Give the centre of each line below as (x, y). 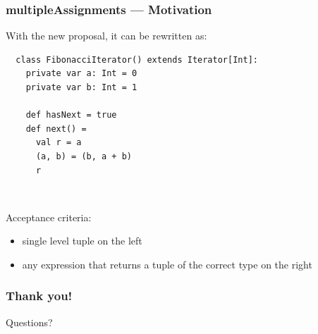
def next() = (56, 129)
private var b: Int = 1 (81, 87)
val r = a (59, 143)
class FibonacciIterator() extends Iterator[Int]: (137, 60)
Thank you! (39, 296)
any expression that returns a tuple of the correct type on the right (167, 264)
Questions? (29, 322)
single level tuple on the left (82, 241)
